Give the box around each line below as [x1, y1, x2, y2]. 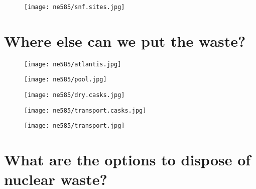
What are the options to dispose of [4, 149, 251, 170]
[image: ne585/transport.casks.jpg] [24, 107, 147, 114]
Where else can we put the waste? [4, 30, 246, 51]
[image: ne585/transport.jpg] [24, 122, 125, 130]
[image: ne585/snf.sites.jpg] [24, 4, 125, 11]
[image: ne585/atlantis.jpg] [24, 60, 121, 68]
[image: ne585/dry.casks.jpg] [24, 91, 125, 99]
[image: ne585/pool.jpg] [24, 76, 107, 83]
